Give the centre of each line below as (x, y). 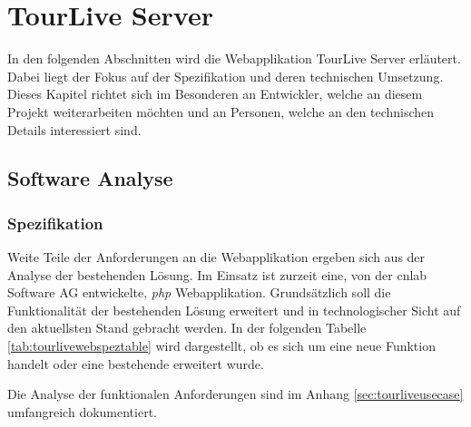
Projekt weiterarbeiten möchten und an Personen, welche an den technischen (221, 111)
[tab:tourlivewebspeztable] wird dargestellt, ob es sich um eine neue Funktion (221, 346)
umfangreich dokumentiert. (82, 411)
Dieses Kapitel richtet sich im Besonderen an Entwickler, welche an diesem (215, 94)
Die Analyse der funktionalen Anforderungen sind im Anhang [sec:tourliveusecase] (235, 394)
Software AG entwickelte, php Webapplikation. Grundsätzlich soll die (199, 292)
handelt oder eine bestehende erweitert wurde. (136, 363)
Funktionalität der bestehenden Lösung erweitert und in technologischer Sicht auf (234, 310)
